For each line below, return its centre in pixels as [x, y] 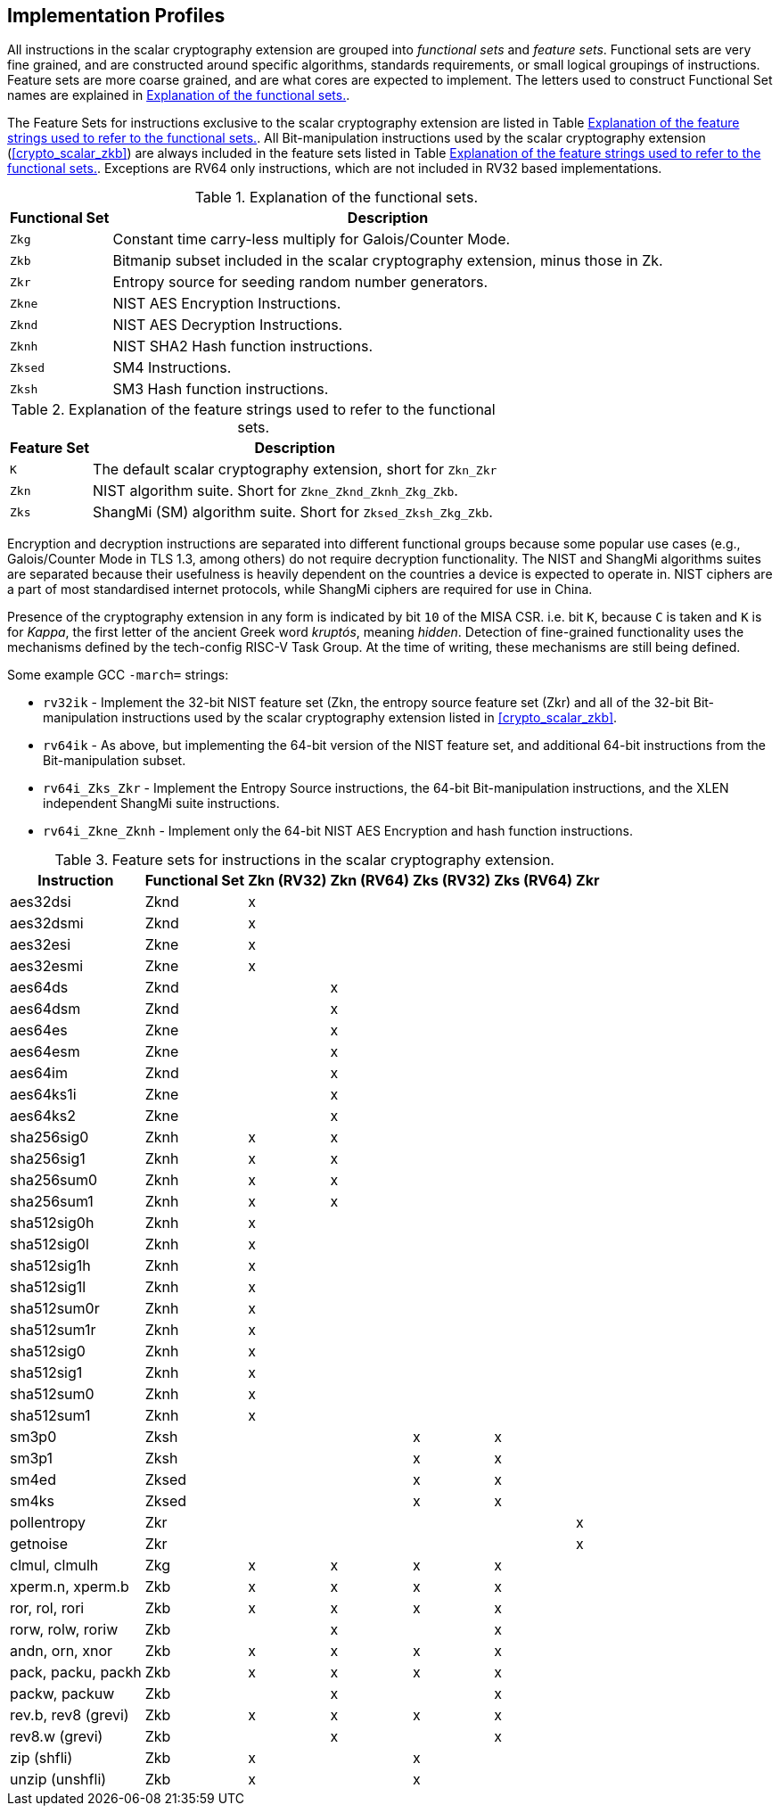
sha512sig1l [48, 1287]
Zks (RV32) [452, 881]
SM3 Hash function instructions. [221, 389]
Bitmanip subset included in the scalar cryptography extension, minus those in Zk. [388, 261]
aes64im [39, 1073]
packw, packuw [62, 1694]
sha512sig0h [52, 1223]
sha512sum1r [53, 1330]
